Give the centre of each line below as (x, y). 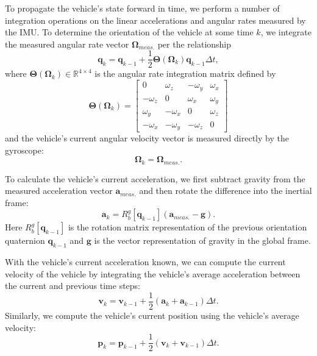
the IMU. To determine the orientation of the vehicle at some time (129, 32)
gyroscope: (24, 150)
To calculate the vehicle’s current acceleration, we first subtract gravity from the (155, 178)
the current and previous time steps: (73, 286)
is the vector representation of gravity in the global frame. (202, 240)
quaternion (25, 240)
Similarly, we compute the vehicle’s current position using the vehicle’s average (152, 315)
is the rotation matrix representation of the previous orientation (187, 227)
